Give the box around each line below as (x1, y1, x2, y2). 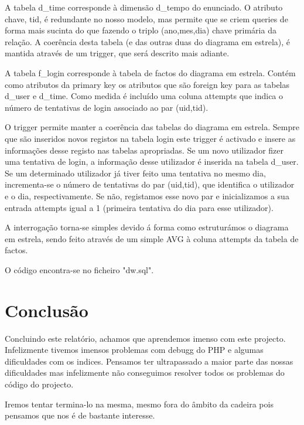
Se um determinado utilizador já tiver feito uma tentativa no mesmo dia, (5, 166, 266, 179)
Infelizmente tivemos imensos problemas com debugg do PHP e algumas (5, 344, 264, 356)
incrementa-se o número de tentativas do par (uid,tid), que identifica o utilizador (5, 178, 295, 191)
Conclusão (5, 298, 88, 322)
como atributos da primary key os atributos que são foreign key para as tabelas (5, 78, 290, 90)
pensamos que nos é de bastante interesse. (5, 409, 155, 421)
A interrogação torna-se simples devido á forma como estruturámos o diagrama (5, 221, 289, 233)
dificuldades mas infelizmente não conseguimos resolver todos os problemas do (5, 366, 285, 379)
